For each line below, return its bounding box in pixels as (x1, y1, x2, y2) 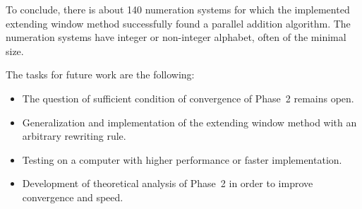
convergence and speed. (22, 189, 123, 204)
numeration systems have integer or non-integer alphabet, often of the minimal (6, 30, 346, 44)
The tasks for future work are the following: (6, 67, 195, 82)
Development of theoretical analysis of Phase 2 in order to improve (22, 176, 313, 191)
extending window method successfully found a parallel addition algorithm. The (6, 16, 351, 30)
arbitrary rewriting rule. (22, 129, 126, 143)
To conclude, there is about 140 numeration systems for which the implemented (6, 2, 350, 16)
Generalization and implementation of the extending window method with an (22, 114, 357, 129)
